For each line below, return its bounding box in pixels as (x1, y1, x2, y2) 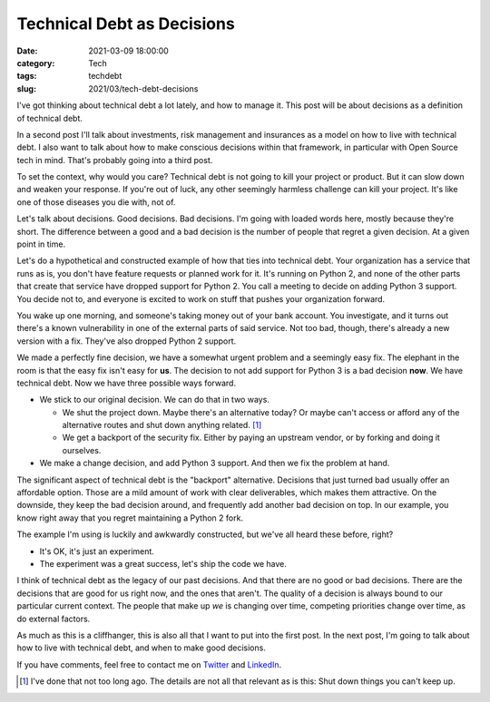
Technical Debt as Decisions (16, 14, 235, 34)
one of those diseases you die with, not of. (16, 196, 176, 208)
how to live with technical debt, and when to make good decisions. (16, 642, 267, 653)
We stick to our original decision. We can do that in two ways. (39, 395, 269, 405)
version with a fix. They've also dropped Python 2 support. (16, 336, 237, 346)
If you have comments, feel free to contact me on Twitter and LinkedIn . (16, 658, 282, 670)
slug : (16, 83, 36, 94)
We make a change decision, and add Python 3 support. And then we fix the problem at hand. (39, 458, 390, 469)
